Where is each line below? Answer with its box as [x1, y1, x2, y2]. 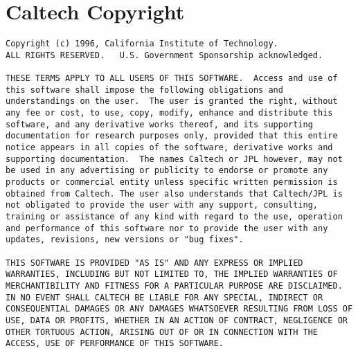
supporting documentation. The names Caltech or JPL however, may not [6, 154, 343, 164]
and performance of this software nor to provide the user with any [6, 223, 328, 233]
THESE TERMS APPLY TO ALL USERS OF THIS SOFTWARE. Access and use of [6, 73, 338, 84]
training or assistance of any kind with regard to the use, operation [6, 211, 343, 221]
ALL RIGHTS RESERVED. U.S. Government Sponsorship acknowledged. [6, 50, 323, 60]
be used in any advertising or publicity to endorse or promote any [6, 165, 328, 176]
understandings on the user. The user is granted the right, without [6, 96, 338, 107]
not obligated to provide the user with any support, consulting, [6, 200, 319, 210]
